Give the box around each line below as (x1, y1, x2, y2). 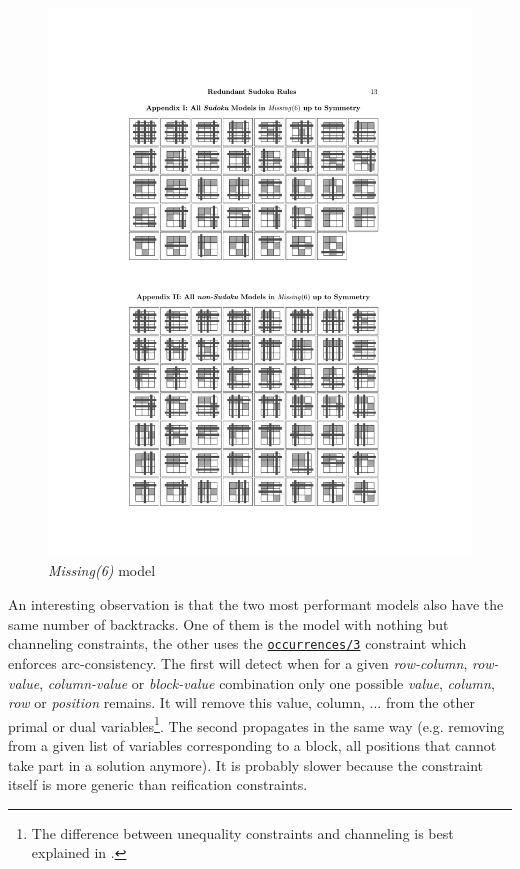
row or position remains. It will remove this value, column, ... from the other (8, 692, 476, 713)
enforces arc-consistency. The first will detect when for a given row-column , (8, 652, 468, 673)
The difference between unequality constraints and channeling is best (31, 822, 454, 843)
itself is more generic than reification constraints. (8, 774, 308, 795)
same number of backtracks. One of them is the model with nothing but (8, 613, 449, 634)
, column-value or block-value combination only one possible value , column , (39, 672, 495, 693)
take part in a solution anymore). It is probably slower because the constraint (8, 754, 484, 775)
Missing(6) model (48, 560, 156, 581)
